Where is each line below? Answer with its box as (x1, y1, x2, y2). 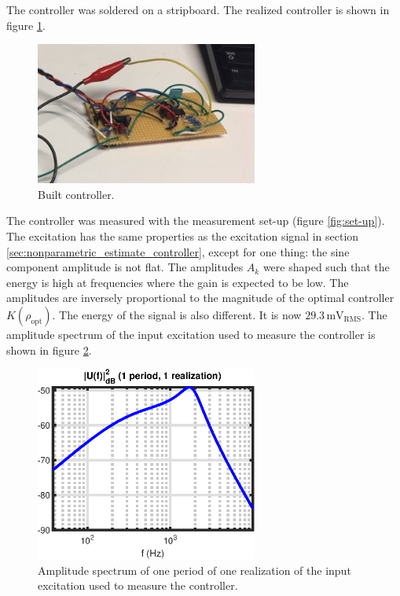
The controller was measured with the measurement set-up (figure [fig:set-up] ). (6, 212, 385, 229)
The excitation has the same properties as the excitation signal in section (6, 227, 359, 244)
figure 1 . (6, 17, 46, 33)
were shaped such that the (262, 259, 390, 275)
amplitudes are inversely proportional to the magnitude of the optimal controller (6, 289, 394, 306)
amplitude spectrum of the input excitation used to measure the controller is (6, 326, 376, 342)
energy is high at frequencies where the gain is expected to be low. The (6, 274, 349, 290)
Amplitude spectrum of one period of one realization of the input (38, 561, 351, 578)
